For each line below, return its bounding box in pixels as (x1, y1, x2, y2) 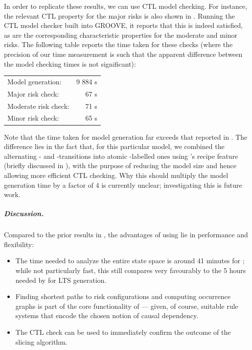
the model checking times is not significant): (4, 58, 136, 69)
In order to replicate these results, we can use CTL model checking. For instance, (4, 1, 248, 11)
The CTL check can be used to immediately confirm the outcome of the (15, 327, 231, 337)
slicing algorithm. (15, 336, 68, 347)
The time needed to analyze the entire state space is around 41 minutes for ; (15, 255, 245, 266)
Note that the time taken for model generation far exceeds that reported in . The (4, 131, 248, 142)
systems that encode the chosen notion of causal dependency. (15, 310, 199, 321)
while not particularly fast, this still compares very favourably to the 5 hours (15, 265, 246, 275)
